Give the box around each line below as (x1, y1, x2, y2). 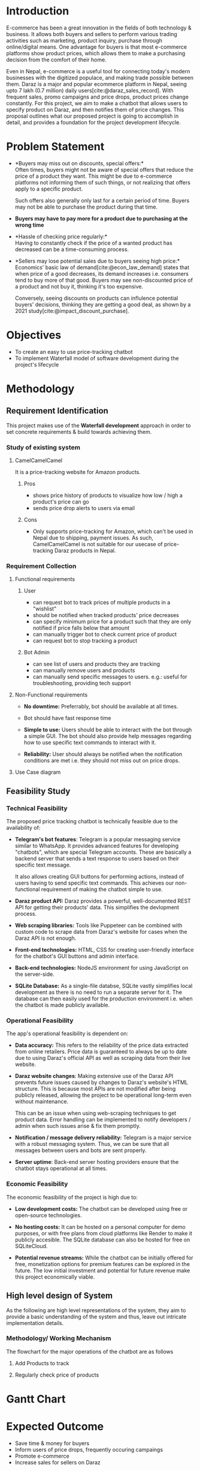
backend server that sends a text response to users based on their (14, 855, 180, 862)
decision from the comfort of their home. (6, 56, 107, 63)
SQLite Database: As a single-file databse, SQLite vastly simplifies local (14, 982, 193, 990)
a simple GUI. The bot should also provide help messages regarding (23, 732, 192, 740)
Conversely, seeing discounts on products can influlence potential (14, 294, 178, 302)
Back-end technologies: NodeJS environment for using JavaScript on (14, 964, 189, 972)
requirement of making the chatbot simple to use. (41, 886, 163, 893)
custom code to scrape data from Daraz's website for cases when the (14, 928, 187, 936)
